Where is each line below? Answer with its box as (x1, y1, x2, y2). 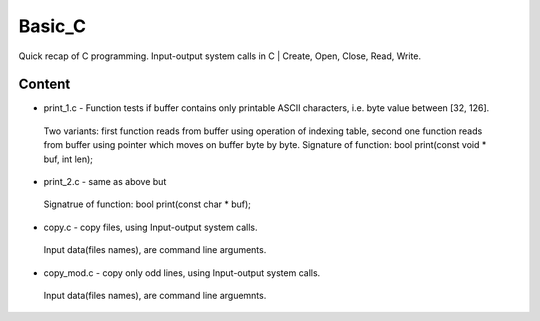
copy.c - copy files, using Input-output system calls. (43, 221, 259, 233)
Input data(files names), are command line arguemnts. (43, 289, 267, 301)
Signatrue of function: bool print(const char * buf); (43, 198, 252, 210)
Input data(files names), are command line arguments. (43, 244, 267, 256)
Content (18, 76, 71, 93)
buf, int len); (43, 153, 94, 165)
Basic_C (18, 15, 87, 37)
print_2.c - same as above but (43, 176, 167, 188)
